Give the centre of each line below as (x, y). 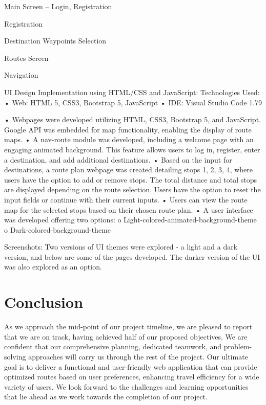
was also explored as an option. (53, 267)
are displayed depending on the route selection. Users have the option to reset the (132, 189)
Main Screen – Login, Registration (58, 6)
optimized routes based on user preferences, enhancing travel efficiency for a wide (132, 377)
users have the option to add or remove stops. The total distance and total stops (130, 179)
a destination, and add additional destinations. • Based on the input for (118, 159)
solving (15, 356)
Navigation (21, 75)
